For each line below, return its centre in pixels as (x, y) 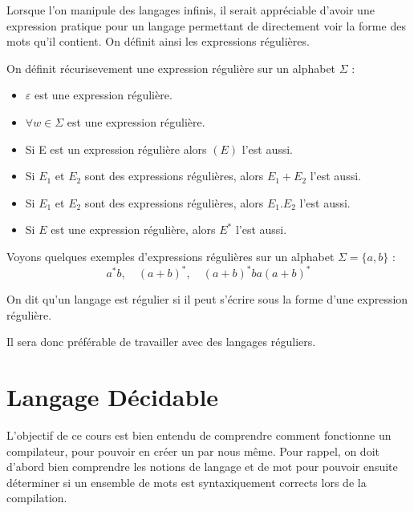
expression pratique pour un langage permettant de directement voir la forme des (206, 25)
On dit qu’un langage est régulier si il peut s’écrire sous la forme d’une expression (207, 299)
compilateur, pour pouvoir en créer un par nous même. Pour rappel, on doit (193, 451)
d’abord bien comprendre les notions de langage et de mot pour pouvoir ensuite (202, 467)
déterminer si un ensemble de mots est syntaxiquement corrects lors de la (187, 482)
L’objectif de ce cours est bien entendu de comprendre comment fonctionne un (199, 435)
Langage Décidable (113, 396)
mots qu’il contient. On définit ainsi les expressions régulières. (158, 41)
